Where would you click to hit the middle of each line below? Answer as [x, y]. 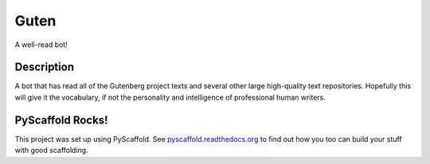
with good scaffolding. [51, 150]
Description [45, 67]
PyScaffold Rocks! [61, 120]
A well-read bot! [41, 45]
